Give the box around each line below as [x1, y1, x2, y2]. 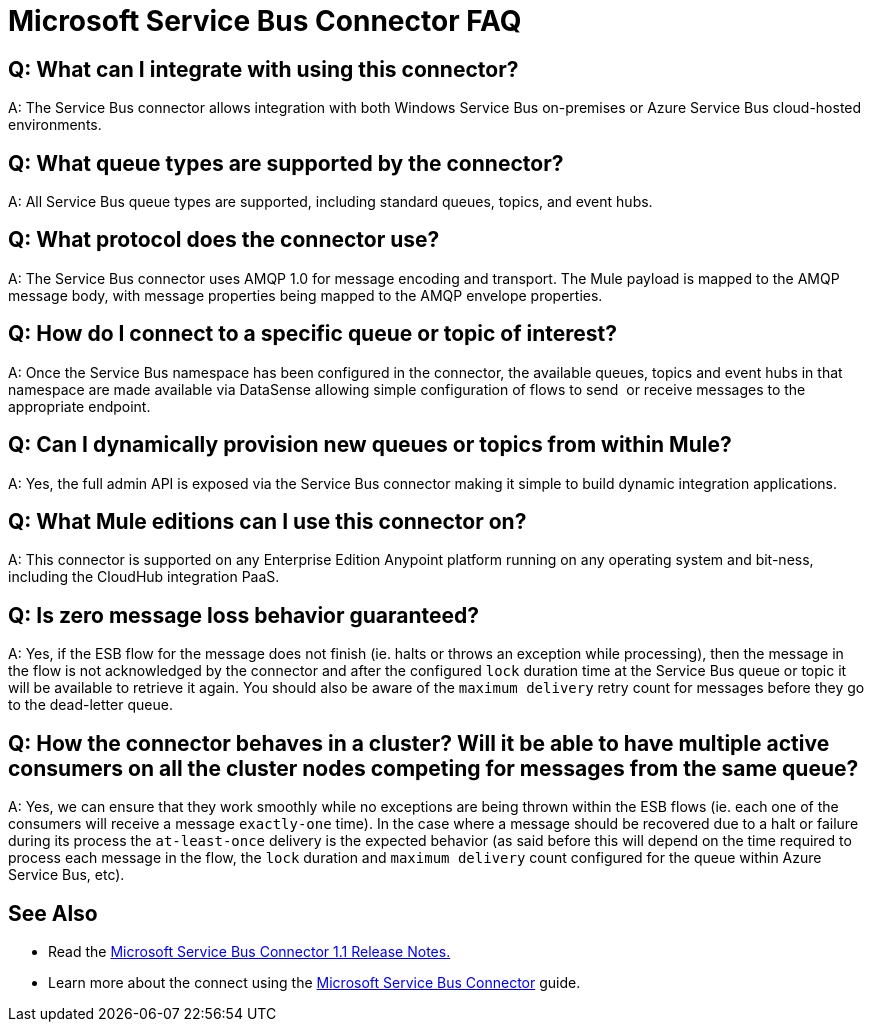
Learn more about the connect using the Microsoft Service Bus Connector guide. [48, 973, 581, 991]
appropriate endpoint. [8, 397, 151, 415]
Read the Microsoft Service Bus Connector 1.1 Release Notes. [48, 942, 451, 960]
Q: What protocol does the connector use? [8, 227, 440, 253]
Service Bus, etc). [8, 866, 125, 884]
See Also [8, 900, 98, 926]
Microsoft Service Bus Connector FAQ [8, 4, 522, 38]
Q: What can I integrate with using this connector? [8, 56, 519, 82]
